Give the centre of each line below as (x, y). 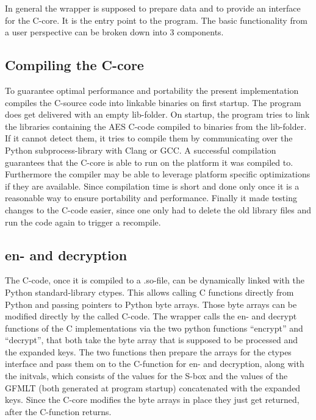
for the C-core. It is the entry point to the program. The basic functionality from (156, 20)
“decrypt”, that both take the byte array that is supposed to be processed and (152, 340)
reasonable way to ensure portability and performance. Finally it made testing (151, 198)
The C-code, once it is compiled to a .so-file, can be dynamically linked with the (155, 280)
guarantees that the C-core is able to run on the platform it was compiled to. (149, 162)
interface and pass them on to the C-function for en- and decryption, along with (155, 364)
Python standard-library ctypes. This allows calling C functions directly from (149, 292)
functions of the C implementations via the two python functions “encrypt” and (154, 328)
